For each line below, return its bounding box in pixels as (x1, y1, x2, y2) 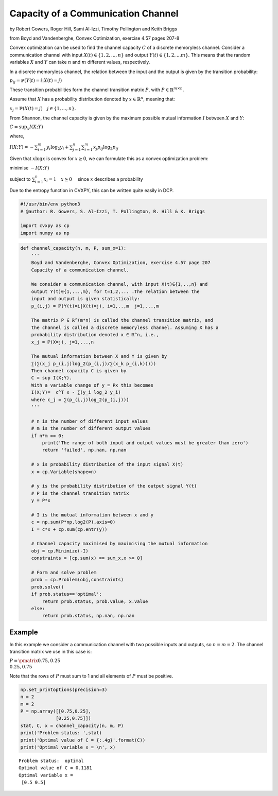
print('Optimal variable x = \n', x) (20, 744, 116, 750)
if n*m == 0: (31, 432, 64, 439)
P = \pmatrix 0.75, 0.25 (9, 657, 61, 664)
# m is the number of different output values (31, 425, 151, 431)
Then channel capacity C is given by (31, 368, 127, 374)
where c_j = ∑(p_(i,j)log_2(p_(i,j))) (31, 396, 129, 403)
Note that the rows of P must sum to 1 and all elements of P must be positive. (9, 672, 173, 679)
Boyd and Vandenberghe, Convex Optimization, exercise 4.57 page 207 (31, 260, 211, 266)
